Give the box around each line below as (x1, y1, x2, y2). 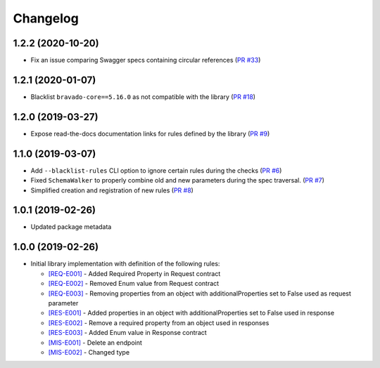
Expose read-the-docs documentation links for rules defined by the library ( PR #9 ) (30, 129, 270, 138)
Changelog (13, 11, 79, 26)
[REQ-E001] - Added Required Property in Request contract (48, 269, 221, 277)
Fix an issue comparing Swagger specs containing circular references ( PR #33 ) (30, 56, 261, 65)
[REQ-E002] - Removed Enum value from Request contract (48, 280, 220, 288)
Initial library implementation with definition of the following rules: (30, 260, 220, 268)
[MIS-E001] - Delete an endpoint (48, 338, 142, 347)
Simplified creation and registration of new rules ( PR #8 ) (30, 186, 194, 195)
